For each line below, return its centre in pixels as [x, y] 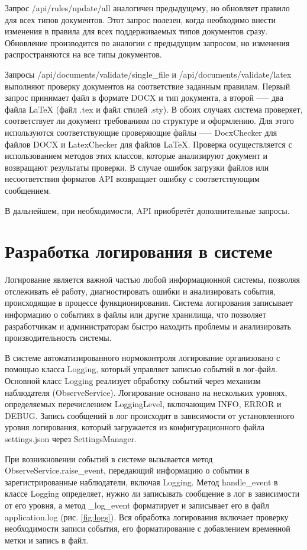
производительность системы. [58, 338]
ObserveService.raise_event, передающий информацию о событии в [127, 470]
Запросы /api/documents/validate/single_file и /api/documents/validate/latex [148, 74]
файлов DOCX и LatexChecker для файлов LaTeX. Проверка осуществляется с [148, 144]
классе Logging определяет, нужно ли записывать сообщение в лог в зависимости [152, 493]
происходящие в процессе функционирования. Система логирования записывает [149, 303]
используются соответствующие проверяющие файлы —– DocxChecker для [141, 132]
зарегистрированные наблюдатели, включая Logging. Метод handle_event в [141, 482]
